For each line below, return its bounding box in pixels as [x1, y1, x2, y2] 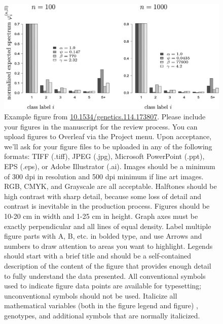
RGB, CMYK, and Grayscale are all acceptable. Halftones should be [4, 181, 217, 191]
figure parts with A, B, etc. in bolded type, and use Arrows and [4, 231, 202, 241]
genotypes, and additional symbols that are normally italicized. [4, 310, 200, 320]
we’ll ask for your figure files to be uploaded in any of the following [4, 141, 212, 151]
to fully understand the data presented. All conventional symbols [4, 270, 206, 281]
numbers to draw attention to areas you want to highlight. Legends [4, 240, 213, 251]
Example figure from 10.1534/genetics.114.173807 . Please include [4, 111, 206, 122]
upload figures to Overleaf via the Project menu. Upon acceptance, [4, 131, 212, 142]
